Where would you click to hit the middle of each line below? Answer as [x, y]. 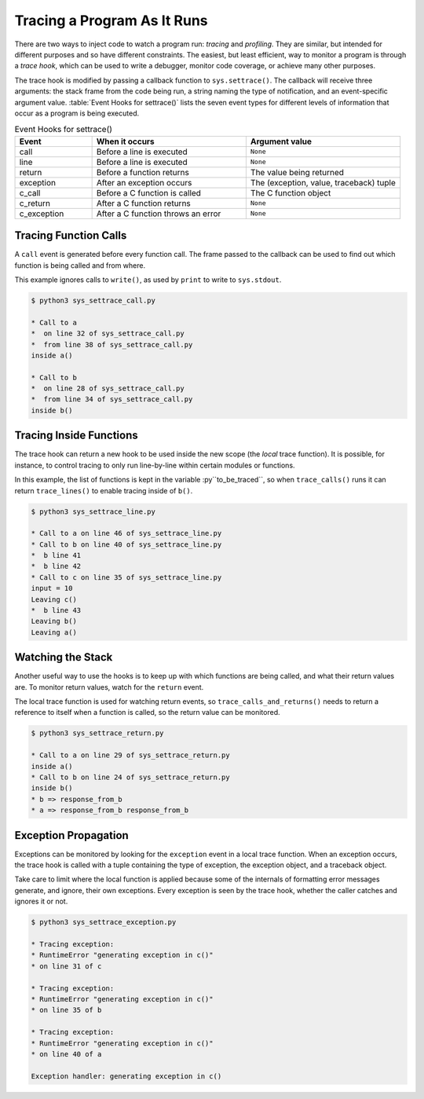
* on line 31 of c [66, 966]
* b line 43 [56, 610]
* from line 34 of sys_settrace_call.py [112, 399]
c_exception [42, 214]
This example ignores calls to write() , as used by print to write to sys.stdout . [148, 280]
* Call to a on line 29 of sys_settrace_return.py [131, 755]
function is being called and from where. [80, 265]
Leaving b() [54, 621]
